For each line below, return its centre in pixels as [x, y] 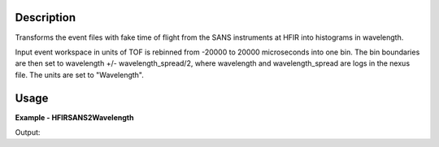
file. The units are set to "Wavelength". [79, 75]
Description [46, 17]
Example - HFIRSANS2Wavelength [74, 117]
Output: [28, 132]
